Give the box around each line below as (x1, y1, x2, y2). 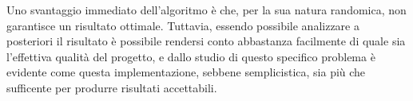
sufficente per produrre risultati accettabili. (6, 79, 217, 95)
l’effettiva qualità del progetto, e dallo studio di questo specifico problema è (6, 48, 375, 64)
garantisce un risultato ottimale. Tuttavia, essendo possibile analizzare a (6, 17, 359, 33)
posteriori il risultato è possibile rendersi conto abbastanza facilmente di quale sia (6, 33, 406, 49)
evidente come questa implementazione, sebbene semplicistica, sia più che (6, 64, 366, 80)
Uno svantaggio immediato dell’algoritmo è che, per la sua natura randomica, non (6, 2, 407, 17)
